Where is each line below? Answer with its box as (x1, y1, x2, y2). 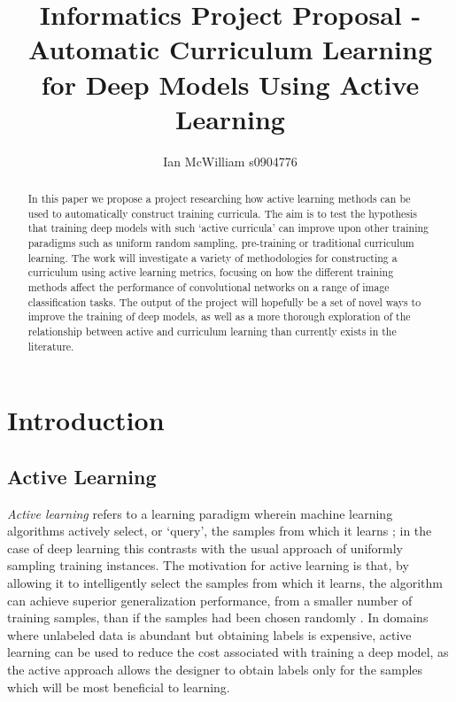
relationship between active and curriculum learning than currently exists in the (27, 323, 397, 338)
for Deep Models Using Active (41, 66, 420, 102)
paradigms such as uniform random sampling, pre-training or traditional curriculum (27, 235, 414, 251)
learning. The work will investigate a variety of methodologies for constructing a (27, 250, 398, 265)
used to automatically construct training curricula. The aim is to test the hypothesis (27, 205, 417, 220)
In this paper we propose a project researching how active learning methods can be (27, 191, 411, 206)
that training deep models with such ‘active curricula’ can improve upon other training (27, 220, 429, 235)
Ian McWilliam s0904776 (163, 151, 298, 170)
